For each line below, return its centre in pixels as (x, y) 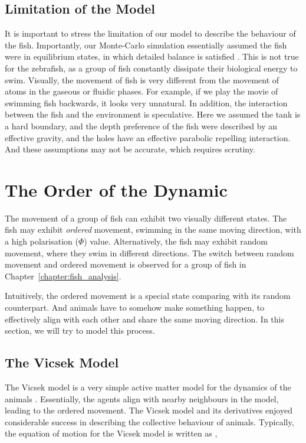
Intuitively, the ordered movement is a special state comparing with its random (148, 296)
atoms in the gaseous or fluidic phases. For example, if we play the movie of (142, 91)
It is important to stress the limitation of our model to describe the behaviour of (150, 33)
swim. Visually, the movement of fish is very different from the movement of (142, 79)
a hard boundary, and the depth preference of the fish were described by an (141, 126)
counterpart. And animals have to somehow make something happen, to (135, 307)
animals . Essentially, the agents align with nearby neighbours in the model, (142, 398)
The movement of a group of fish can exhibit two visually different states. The (146, 218)
